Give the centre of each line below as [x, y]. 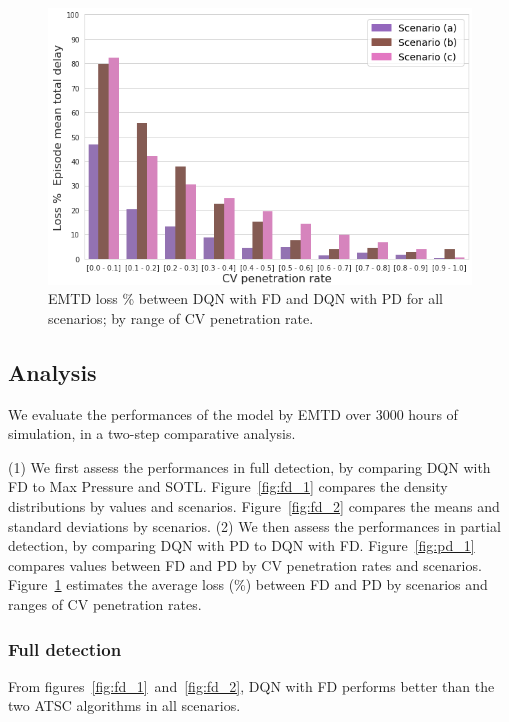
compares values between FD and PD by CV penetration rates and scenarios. [245, 564]
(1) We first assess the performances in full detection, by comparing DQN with [249, 466]
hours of [433, 413]
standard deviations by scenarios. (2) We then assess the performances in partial [254, 525]
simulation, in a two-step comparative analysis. [152, 433]
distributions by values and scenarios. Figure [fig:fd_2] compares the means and [254, 506]
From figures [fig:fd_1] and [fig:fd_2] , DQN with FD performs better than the [251, 685]
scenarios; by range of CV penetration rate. [181, 317]
